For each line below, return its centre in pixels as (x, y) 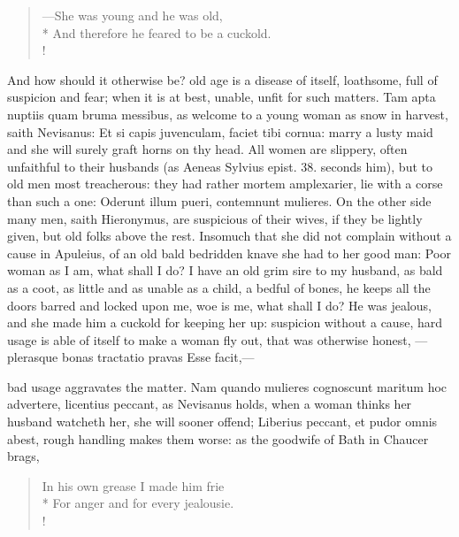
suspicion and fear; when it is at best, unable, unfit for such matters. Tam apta (222, 97)
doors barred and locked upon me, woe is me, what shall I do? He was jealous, (219, 305)
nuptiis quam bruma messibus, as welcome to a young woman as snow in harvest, (228, 114)
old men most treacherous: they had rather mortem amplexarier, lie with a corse (225, 184)
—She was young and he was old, (132, 15)
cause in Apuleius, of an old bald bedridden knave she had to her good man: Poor (229, 253)
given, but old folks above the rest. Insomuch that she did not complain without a (229, 236)
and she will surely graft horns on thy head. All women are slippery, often (207, 149)
